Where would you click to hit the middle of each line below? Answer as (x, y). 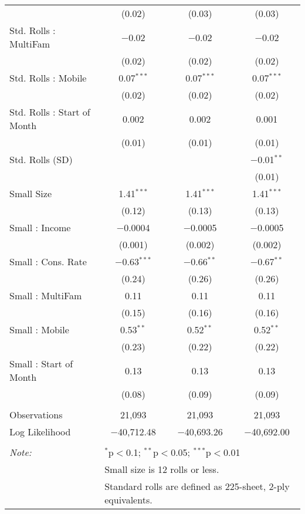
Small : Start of (41, 363)
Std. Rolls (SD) (41, 159)
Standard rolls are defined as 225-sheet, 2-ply (197, 486)
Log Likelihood (40, 432)
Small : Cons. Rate (48, 261)
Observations (36, 415)
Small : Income (40, 227)
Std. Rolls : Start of (50, 112)
